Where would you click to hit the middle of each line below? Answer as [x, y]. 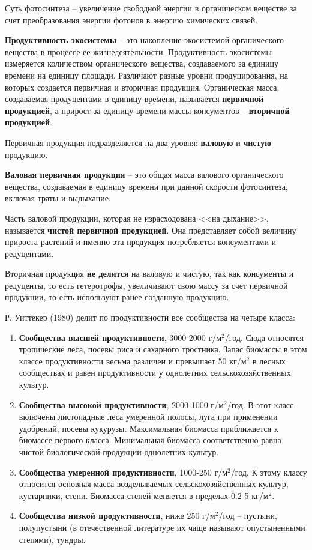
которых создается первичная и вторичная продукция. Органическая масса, [142, 87]
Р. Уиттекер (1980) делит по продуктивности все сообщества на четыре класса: [150, 317]
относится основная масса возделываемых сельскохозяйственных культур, [154, 484]
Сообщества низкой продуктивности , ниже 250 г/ [114, 515]
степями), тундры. [52, 539]
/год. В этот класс [260, 404]
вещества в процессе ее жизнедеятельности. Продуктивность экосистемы [138, 51]
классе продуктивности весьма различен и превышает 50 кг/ [130, 361]
